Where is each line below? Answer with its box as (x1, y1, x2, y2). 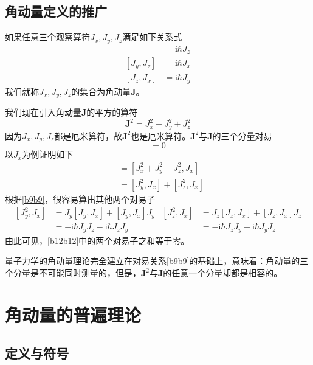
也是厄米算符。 (131, 129, 191, 142)
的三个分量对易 (212, 129, 272, 142)
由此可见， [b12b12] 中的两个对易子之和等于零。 (5, 234, 190, 246)
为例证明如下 (22, 148, 74, 161)
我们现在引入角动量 (5, 106, 81, 119)
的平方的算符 (86, 106, 138, 119)
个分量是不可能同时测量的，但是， (5, 266, 141, 279)
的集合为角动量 (71, 85, 131, 97)
